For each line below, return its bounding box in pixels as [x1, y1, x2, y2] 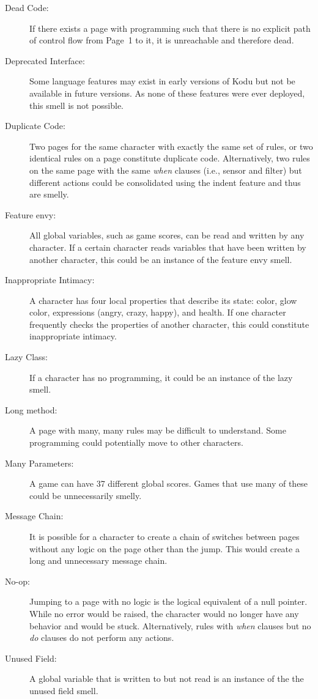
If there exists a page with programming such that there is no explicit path [29, 21, 311, 34]
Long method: [5, 403, 57, 416]
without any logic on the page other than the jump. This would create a [29, 542, 300, 555]
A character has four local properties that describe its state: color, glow [29, 294, 297, 306]
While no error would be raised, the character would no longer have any [29, 607, 299, 619]
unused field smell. [29, 684, 98, 697]
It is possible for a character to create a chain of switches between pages [29, 530, 300, 542]
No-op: [5, 574, 30, 587]
